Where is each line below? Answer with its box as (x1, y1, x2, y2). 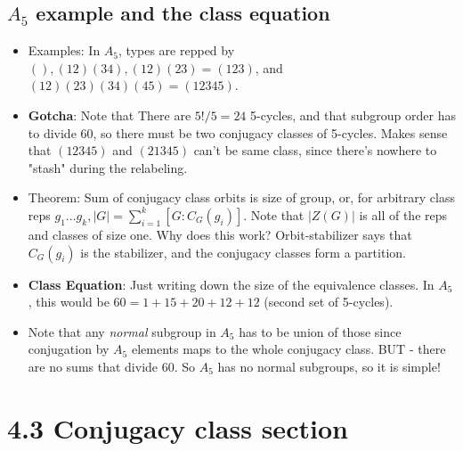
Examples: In (28, 41, 101, 60)
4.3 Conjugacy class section (7, 409, 348, 446)
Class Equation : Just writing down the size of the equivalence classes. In (28, 275, 435, 293)
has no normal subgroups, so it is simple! (217, 357, 441, 375)
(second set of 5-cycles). (264, 292, 394, 311)
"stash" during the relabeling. (28, 158, 188, 176)
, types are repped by (118, 41, 235, 60)
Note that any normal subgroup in (28, 322, 216, 340)
